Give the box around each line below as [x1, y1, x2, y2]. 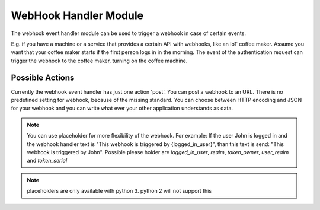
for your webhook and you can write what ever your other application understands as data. [11, 104, 233, 112]
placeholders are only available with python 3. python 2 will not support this [27, 187, 212, 195]
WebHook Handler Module [11, 9, 144, 22]
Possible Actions [11, 72, 75, 82]
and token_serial [27, 157, 68, 164]
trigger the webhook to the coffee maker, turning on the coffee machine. [11, 57, 188, 64]
